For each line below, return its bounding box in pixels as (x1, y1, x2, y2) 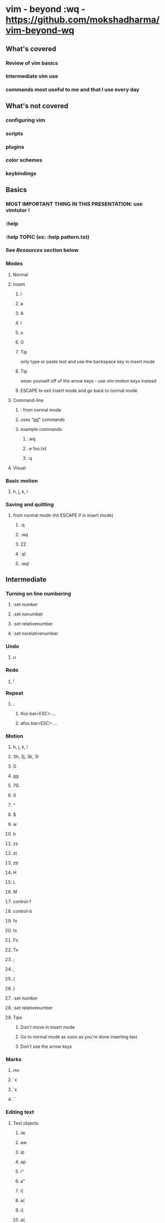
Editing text (5, 1109, 34, 1116)
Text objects (12, 1120, 39, 1126)
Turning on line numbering (5, 590, 71, 597)
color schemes (5, 157, 43, 164)
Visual (12, 465, 26, 471)
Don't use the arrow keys (20, 1043, 72, 1049)
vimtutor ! (5, 206, 30, 213)
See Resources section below (5, 247, 79, 254)
